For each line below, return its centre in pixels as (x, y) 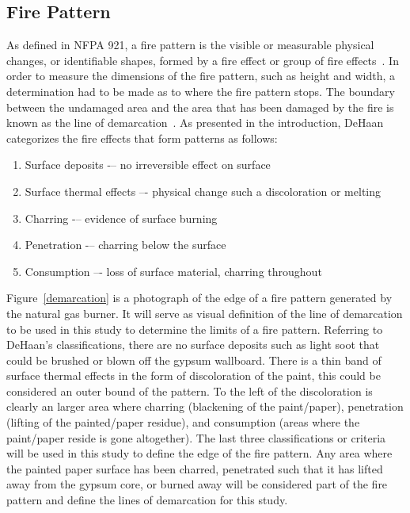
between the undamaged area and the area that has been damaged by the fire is (200, 107)
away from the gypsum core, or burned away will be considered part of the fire (197, 484)
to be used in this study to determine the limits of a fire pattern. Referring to (195, 329)
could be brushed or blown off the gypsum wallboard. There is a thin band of (194, 360)
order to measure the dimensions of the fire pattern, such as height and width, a (201, 76)
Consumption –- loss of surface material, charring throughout (173, 271)
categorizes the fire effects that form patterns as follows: (142, 138)
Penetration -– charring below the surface (125, 245)
